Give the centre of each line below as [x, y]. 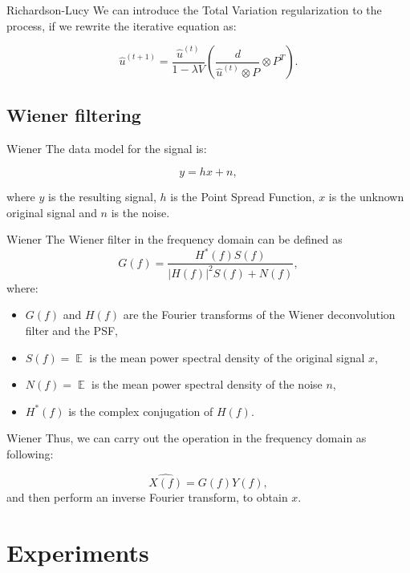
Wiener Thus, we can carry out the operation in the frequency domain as [187, 438]
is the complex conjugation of [141, 411]
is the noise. [140, 212]
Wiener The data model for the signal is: [107, 148]
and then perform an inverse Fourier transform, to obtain [147, 496]
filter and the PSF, [71, 330]
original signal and [52, 212]
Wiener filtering [74, 114]
